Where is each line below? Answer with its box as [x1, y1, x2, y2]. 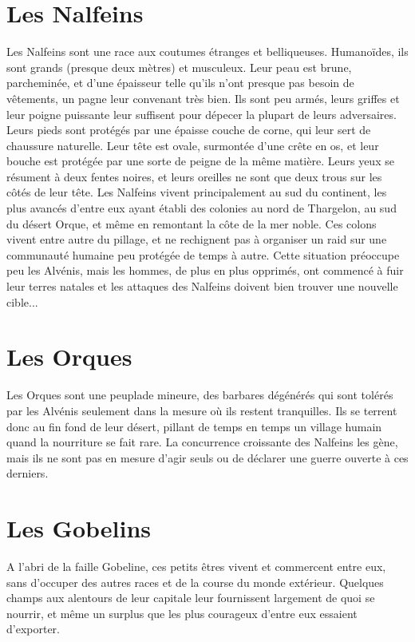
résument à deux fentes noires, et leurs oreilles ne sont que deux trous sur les [6, 168, 382, 184]
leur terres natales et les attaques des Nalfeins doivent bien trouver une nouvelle [6, 278, 398, 295]
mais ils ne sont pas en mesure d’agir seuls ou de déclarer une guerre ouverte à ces [6, 449, 409, 466]
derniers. [6, 465, 49, 481]
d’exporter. [6, 620, 60, 637]
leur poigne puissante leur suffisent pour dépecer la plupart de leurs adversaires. [6, 105, 397, 122]
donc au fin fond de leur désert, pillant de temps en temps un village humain [6, 418, 382, 434]
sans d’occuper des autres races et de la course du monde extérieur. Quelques [6, 573, 384, 590]
